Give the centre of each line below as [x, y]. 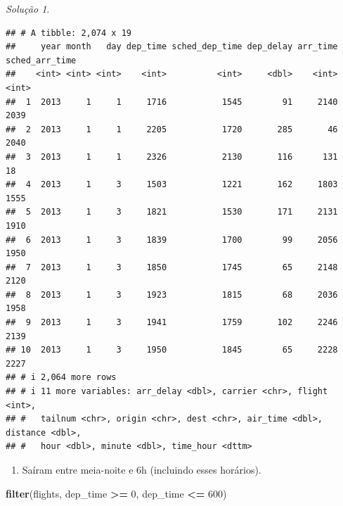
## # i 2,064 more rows [61, 378]
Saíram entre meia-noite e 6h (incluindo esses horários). [142, 469]
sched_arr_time [41, 60]
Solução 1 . [28, 8]
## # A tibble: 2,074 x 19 [69, 33]
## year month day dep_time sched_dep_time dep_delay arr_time [172, 47]
